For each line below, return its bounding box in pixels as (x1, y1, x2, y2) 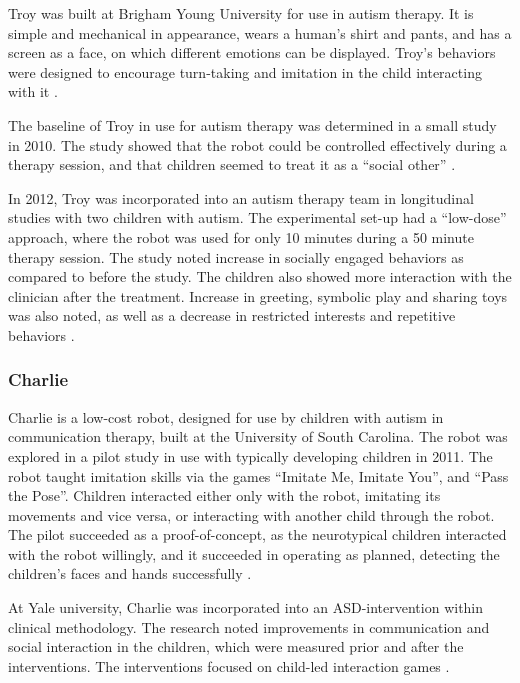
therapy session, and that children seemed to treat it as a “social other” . (8, 154, 456, 175)
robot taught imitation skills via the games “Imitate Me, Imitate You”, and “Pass (8, 465, 509, 486)
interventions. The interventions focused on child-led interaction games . (8, 655, 450, 676)
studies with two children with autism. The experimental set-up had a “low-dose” (8, 207, 507, 228)
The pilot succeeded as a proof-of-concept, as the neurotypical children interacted (8, 524, 507, 545)
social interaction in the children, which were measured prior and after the (8, 636, 464, 657)
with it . (8, 81, 58, 102)
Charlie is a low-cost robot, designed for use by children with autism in (8, 406, 444, 427)
